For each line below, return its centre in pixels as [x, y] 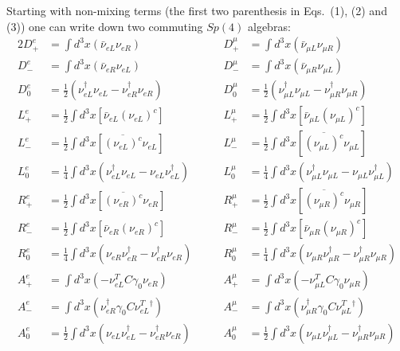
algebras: [269, 26]
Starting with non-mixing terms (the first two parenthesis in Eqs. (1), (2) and [197, 10]
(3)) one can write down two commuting [105, 26]
